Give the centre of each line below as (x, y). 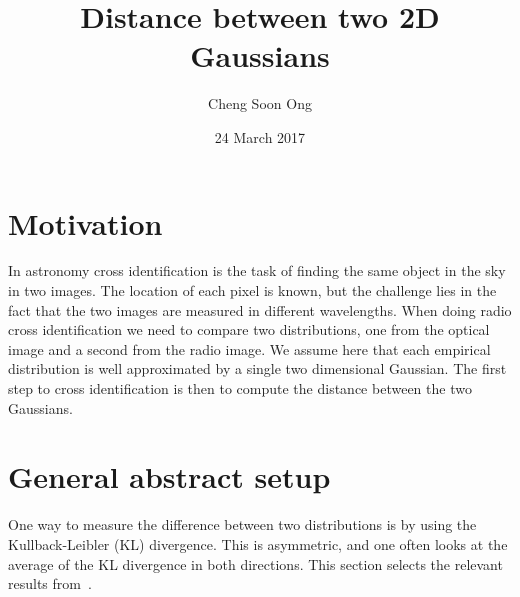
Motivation (85, 222)
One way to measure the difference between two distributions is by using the (242, 524)
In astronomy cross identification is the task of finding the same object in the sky (257, 270)
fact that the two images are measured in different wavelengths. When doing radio (260, 309)
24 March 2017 (260, 136)
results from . (50, 583)
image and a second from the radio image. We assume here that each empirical (249, 348)
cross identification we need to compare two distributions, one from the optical (249, 329)
